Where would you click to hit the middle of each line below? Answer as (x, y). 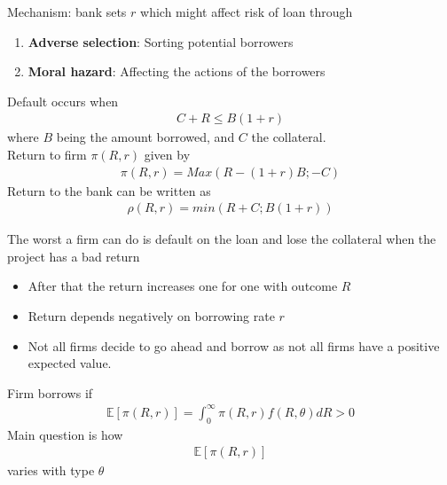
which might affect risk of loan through (247, 12)
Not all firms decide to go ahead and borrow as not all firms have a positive (234, 345)
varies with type (51, 470)
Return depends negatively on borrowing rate (151, 316)
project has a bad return (74, 256)
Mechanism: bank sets (67, 12)
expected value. (70, 363)
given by (167, 154)
